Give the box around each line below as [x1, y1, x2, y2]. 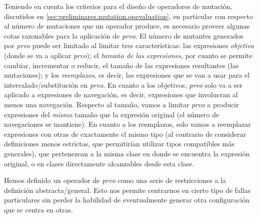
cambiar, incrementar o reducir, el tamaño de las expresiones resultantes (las [4, 60, 238, 70]
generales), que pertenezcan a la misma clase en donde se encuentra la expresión [4, 148, 250, 158]
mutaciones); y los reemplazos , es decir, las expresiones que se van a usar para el [4, 70, 250, 80]
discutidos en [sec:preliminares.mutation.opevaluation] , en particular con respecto [4, 11, 253, 21]
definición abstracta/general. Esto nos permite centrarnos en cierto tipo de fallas [4, 184, 251, 195]
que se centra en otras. [4, 204, 73, 214]
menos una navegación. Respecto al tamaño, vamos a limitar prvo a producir [4, 99, 239, 109]
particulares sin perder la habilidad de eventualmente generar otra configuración [4, 194, 249, 205]
